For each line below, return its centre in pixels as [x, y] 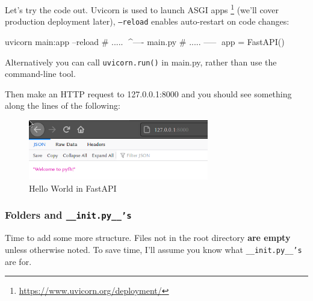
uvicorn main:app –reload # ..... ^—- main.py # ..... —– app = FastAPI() [145, 41]
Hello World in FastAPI [73, 188]
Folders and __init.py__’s [68, 215]
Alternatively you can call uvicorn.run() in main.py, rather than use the [141, 62]
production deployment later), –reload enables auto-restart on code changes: [147, 21]
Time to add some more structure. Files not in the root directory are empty [148, 238]
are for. [18, 261]
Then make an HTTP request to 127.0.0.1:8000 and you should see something [148, 93]
